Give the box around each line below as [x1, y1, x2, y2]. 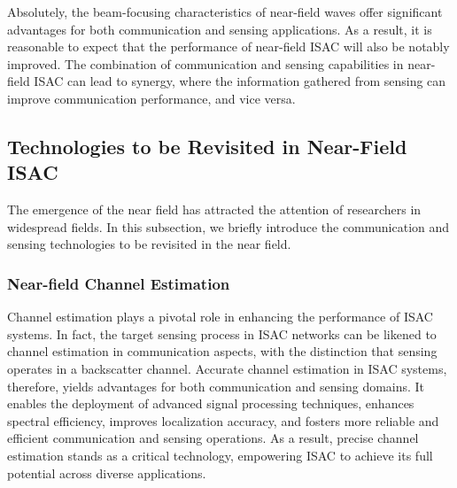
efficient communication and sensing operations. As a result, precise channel [7, 429, 419, 447]
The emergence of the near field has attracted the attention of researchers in [7, 200, 422, 219]
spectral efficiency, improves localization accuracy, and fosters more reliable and [7, 411, 439, 430]
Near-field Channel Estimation [7, 272, 230, 294]
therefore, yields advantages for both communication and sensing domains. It [7, 376, 425, 395]
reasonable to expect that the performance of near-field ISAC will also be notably [7, 37, 450, 56]
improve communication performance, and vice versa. [7, 89, 296, 107]
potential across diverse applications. [7, 463, 206, 482]
